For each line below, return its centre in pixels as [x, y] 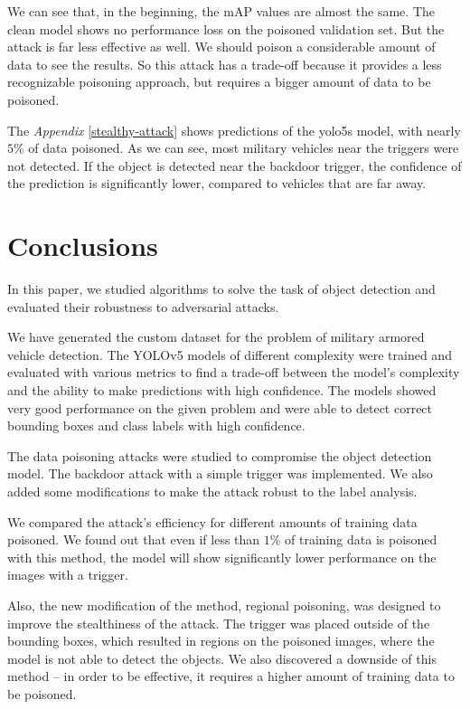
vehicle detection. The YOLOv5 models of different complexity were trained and [230, 354]
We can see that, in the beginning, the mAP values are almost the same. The [221, 11]
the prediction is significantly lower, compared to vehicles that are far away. [217, 183]
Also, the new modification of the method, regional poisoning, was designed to [224, 605]
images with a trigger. [68, 575]
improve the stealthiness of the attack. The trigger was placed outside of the [219, 623]
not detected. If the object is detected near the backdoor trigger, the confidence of [235, 165]
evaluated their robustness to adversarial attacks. [143, 306]
